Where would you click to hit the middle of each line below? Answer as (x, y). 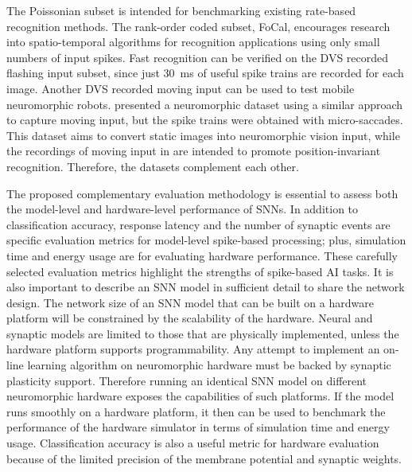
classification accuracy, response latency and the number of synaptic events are (198, 224)
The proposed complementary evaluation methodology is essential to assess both (202, 193)
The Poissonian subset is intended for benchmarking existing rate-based (181, 10)
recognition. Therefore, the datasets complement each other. (153, 166)
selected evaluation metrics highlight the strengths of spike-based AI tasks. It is (200, 271)
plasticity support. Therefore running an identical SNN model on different (187, 380)
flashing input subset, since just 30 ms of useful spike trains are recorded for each (205, 73)
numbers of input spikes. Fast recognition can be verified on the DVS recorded (198, 57)
